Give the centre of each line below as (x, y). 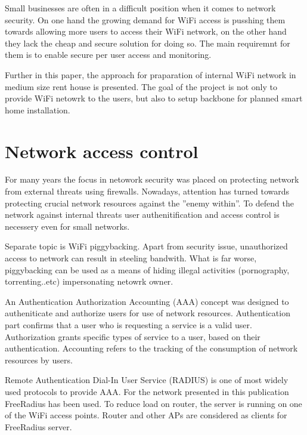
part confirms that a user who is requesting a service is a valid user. (128, 325)
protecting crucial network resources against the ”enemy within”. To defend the (149, 203)
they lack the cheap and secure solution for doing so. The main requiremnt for (148, 43)
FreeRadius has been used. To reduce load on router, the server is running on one (153, 403)
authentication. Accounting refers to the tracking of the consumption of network (151, 348)
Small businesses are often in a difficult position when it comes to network (140, 8)
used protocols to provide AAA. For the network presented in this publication (147, 391)
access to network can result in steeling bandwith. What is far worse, (131, 258)
